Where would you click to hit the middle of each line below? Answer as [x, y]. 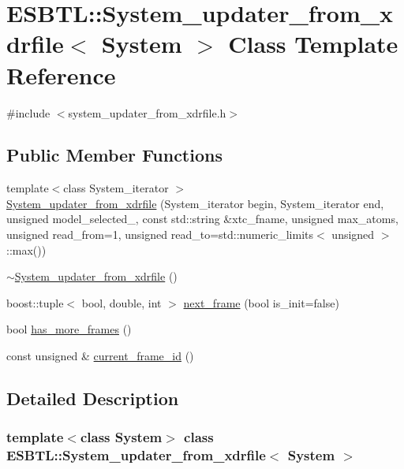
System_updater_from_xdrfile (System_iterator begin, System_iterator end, [195, 203]
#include [28, 112]
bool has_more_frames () [69, 329]
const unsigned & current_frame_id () [100, 356]
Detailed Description [93, 398]
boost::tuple [35, 302]
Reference [61, 74]
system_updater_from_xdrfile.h [147, 112]
